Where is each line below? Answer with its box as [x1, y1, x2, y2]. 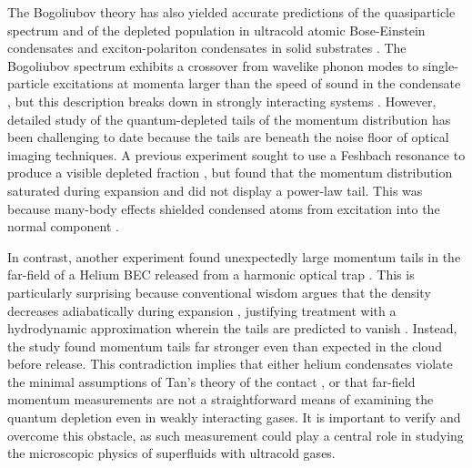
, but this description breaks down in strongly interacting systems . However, [7, 91, 437, 110]
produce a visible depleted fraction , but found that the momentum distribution [7, 163, 453, 182]
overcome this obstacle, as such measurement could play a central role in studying [7, 425, 464, 444]
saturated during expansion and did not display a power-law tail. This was [7, 180, 423, 199]
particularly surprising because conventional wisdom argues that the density [7, 282, 431, 301]
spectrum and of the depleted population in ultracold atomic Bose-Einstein [7, 20, 426, 39]
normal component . [7, 217, 119, 236]
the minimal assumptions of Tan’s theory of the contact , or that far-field [7, 371, 416, 391]
